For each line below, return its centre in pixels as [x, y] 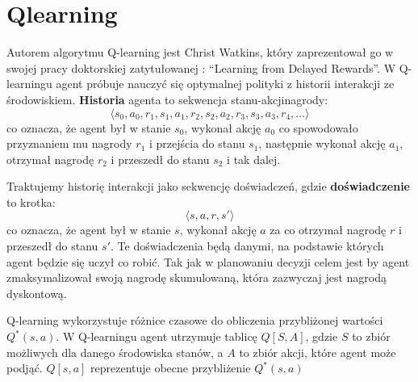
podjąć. [25, 368]
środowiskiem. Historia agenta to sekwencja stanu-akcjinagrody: [167, 99]
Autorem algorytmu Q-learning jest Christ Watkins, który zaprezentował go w [200, 52]
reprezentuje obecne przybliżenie [171, 368]
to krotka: [31, 201]
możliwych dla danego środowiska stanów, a [115, 352]
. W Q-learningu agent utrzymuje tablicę [157, 336]
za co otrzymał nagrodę [328, 230]
